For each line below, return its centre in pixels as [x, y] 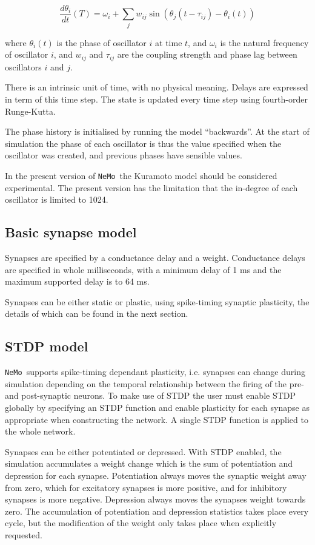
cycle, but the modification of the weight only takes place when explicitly [141, 523]
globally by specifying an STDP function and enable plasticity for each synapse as [157, 408]
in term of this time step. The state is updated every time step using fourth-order [156, 99]
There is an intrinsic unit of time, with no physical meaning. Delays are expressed [157, 87]
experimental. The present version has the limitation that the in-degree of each [151, 187]
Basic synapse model [71, 232]
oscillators [23, 66]
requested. [24, 535]
